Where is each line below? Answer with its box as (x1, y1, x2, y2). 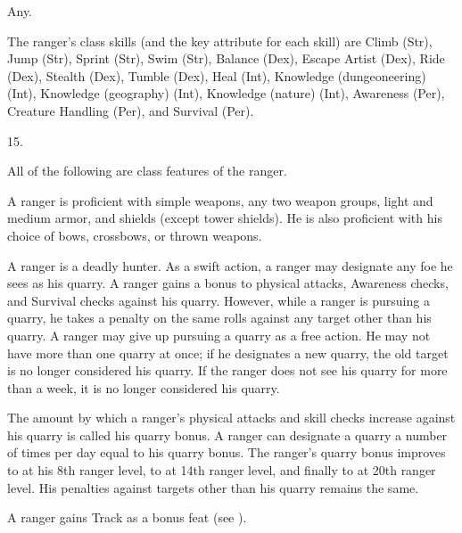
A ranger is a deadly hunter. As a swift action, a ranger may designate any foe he (7, 256, 453, 275)
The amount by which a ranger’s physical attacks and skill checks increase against (7, 408, 456, 427)
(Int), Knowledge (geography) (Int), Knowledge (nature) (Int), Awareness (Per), (7, 84, 445, 102)
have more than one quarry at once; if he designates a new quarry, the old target (7, 343, 449, 362)
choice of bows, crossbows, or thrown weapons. (7, 225, 262, 244)
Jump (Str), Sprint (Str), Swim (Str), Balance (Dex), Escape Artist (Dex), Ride (7, 49, 445, 68)
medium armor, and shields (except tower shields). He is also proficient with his (7, 209, 442, 227)
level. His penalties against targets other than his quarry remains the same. (7, 478, 419, 496)
